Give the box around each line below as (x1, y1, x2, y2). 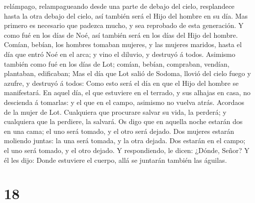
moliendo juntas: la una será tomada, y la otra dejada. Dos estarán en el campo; (4, 135, 246, 146)
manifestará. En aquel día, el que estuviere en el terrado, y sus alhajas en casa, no (4, 87, 251, 98)
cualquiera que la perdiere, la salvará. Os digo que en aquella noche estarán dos (4, 116, 243, 127)
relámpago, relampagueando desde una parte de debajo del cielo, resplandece (4, 1, 235, 11)
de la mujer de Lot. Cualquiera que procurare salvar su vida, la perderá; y (4, 106, 227, 117)
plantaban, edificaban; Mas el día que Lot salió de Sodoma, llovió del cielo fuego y (4, 68, 251, 78)
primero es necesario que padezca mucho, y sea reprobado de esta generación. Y (4, 20, 244, 30)
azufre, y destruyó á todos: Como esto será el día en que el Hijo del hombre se (4, 77, 239, 88)
